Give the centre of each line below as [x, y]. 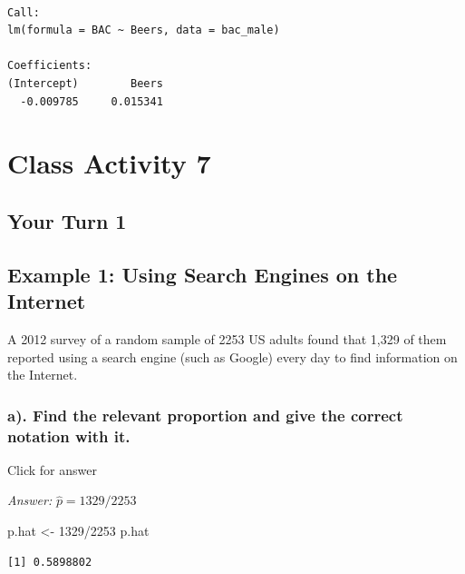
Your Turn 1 [67, 220]
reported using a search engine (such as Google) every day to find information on [232, 356]
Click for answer [52, 469]
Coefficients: [50, 66]
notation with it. [69, 435]
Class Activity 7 [109, 163]
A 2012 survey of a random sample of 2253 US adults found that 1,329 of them [227, 338]
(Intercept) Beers [85, 83]
